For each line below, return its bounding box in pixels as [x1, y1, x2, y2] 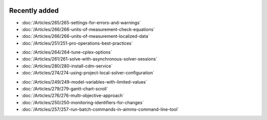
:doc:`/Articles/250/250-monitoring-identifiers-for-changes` [21, 99, 144, 105]
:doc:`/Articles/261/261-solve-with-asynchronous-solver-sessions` [21, 56, 158, 62]
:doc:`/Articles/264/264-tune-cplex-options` [21, 49, 112, 55]
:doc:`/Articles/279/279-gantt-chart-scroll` [21, 86, 108, 92]
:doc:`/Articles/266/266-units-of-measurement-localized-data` [21, 33, 150, 39]
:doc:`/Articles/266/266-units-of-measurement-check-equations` [21, 26, 155, 32]
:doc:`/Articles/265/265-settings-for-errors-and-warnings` [21, 20, 141, 26]
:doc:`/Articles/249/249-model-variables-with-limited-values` [21, 79, 148, 85]
